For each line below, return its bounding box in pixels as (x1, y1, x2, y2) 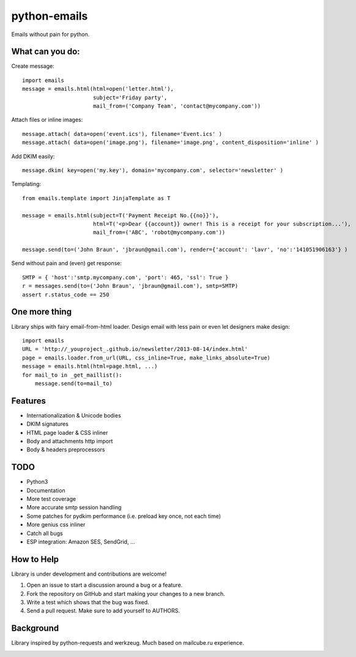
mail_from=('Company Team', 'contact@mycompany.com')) (92, 103, 261, 110)
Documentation (26, 487, 65, 494)
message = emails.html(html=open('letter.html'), (22, 86, 174, 92)
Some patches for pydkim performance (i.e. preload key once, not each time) (26, 512, 221, 520)
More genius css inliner (26, 521, 86, 528)
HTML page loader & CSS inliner (26, 429, 108, 436)
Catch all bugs (26, 530, 64, 537)
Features (11, 396, 46, 406)
